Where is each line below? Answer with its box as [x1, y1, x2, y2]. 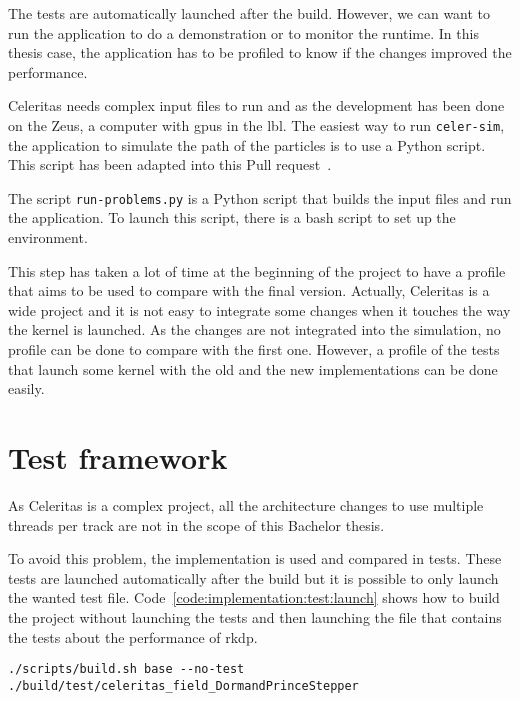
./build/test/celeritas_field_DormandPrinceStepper [8, 678, 359, 693]
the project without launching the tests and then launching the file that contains [8, 606, 502, 627]
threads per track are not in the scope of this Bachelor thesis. [8, 514, 385, 535]
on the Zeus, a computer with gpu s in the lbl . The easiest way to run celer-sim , [8, 114, 505, 135]
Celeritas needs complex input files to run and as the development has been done [8, 95, 505, 116]
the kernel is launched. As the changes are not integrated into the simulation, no [8, 319, 501, 340]
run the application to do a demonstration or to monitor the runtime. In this [8, 22, 479, 43]
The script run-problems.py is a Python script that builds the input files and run [8, 187, 512, 208]
